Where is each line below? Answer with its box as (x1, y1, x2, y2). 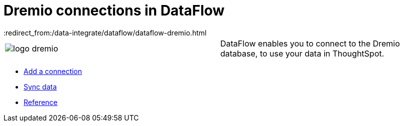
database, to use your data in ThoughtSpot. (220, 48, 384, 58)
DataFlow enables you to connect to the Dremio (220, 38, 400, 48)
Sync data (24, 82, 57, 91)
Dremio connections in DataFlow (4, 2, 225, 19)
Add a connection (24, 66, 82, 75)
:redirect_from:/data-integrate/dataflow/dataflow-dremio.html (4, 28, 207, 37)
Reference (24, 97, 58, 106)
